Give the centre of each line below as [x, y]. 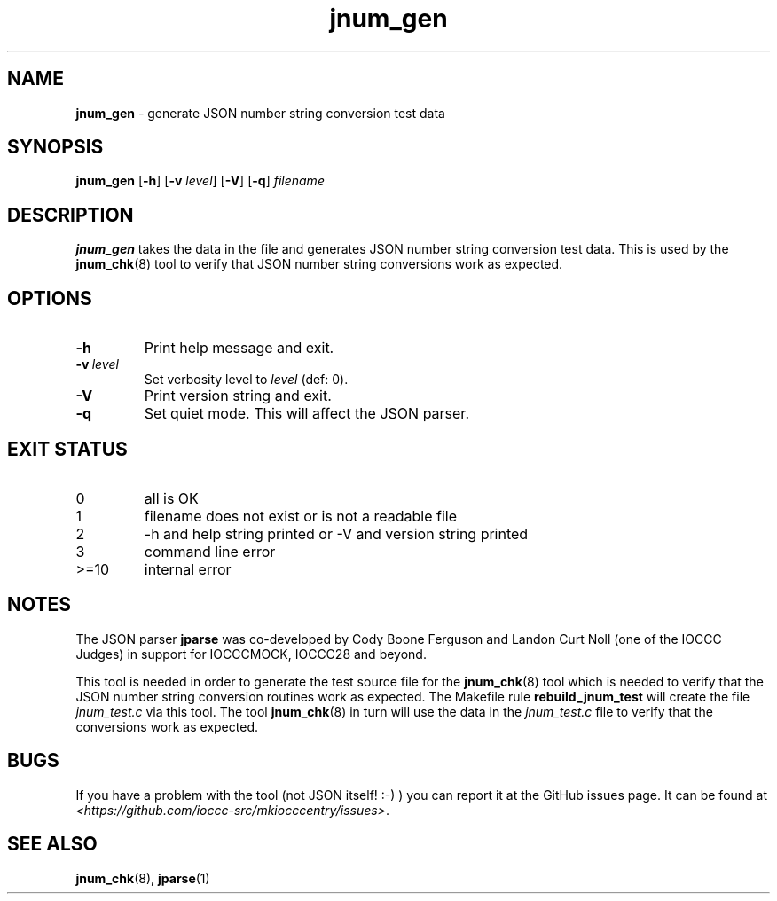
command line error [210, 551]
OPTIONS [50, 298]
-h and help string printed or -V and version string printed [336, 533]
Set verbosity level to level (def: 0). [246, 380]
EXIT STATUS [67, 449]
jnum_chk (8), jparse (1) [143, 878]
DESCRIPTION [71, 215]
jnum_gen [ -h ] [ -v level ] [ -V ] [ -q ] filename [200, 181]
